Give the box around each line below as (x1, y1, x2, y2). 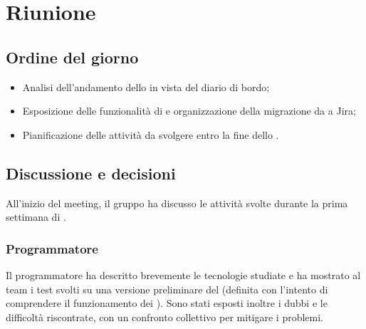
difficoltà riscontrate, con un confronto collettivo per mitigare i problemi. (6, 309, 323, 324)
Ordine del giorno (6, 46, 139, 68)
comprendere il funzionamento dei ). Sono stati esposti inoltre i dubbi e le (6, 296, 328, 310)
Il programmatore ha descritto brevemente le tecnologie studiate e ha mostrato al (6, 267, 361, 282)
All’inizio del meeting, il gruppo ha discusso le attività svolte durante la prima (6, 195, 348, 210)
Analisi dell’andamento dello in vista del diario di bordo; (22, 79, 270, 94)
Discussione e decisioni (6, 162, 176, 184)
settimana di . (6, 209, 66, 224)
